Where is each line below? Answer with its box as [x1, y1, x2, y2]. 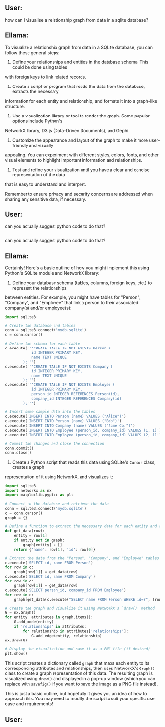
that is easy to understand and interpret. [5, 181, 87, 187]
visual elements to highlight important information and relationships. [5, 157, 142, 163]
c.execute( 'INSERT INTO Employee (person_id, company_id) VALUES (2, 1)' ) [5, 432, 162, 437]
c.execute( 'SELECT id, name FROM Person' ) [5, 560, 93, 565]
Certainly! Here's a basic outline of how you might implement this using [5, 265, 149, 271]
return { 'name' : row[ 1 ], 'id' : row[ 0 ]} [14, 547, 96, 552]
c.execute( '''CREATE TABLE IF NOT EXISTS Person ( [5, 346, 111, 351]
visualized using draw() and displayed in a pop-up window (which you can [5, 676, 156, 682]
